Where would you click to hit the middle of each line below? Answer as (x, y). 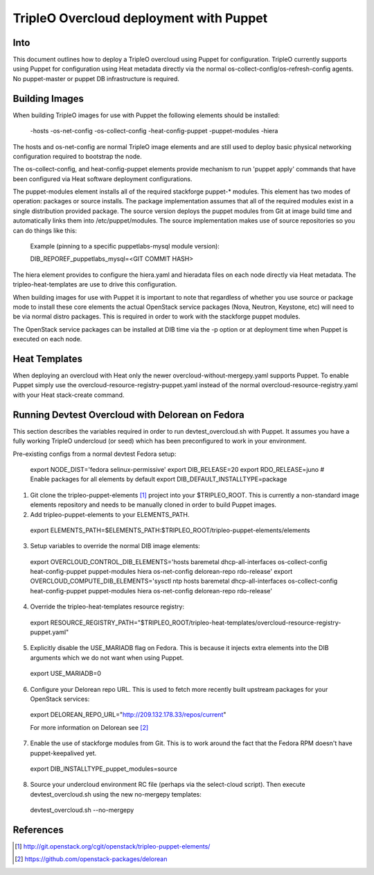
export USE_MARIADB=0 (66, 674)
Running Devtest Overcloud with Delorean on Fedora (129, 415)
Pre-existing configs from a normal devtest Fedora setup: (95, 454)
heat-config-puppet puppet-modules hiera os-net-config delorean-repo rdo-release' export (161, 572)
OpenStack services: (60, 699)
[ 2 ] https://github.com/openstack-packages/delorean (91, 859)
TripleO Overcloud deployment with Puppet (140, 18)
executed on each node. (47, 339)
